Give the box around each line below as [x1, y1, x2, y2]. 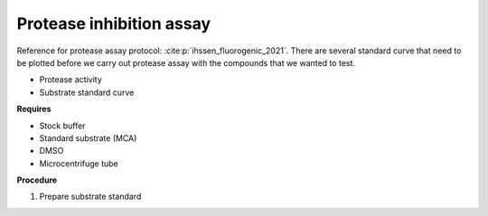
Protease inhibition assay [16, 14, 211, 33]
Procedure [16, 174, 58, 185]
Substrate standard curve [39, 87, 135, 98]
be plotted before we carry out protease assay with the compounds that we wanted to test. [16, 57, 356, 68]
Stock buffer [39, 120, 86, 131]
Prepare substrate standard [39, 191, 142, 202]
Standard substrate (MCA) [39, 132, 137, 144]
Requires [16, 104, 52, 115]
